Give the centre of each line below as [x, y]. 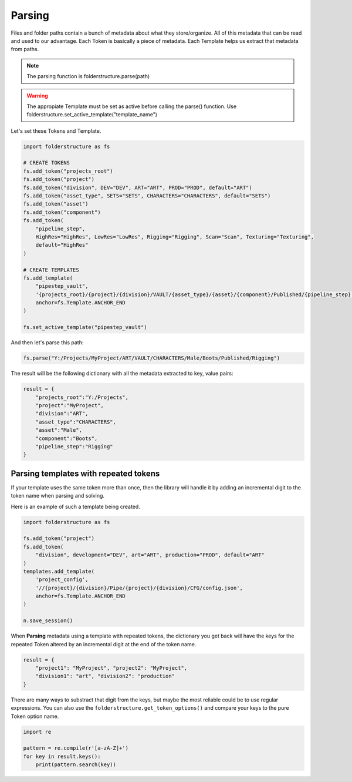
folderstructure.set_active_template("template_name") [92, 115]
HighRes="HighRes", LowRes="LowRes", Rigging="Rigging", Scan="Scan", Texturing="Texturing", [175, 237]
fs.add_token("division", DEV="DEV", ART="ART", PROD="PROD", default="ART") [138, 187]
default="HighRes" [62, 245]
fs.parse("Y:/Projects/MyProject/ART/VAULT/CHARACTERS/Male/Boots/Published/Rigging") [152, 358]
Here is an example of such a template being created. [75, 506]
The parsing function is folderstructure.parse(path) [88, 76]
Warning [37, 95]
